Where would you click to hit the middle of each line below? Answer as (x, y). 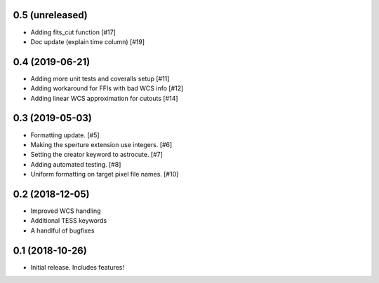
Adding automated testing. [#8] (76, 164)
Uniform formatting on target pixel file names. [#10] (105, 174)
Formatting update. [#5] (65, 135)
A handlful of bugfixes (62, 230)
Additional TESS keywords (69, 221)
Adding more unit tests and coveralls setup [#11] (100, 78)
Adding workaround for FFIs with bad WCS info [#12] (107, 88)
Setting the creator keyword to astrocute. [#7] (97, 155)
